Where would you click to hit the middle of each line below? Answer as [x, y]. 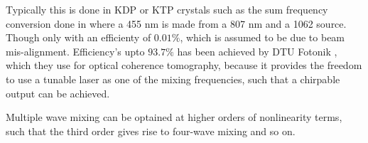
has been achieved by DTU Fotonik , [257, 51]
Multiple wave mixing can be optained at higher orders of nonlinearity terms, [174, 117]
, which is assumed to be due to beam [263, 37]
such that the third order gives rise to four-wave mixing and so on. [151, 131]
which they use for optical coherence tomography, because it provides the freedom [184, 65]
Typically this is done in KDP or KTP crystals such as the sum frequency [167, 9]
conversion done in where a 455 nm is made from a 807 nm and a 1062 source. [176, 23]
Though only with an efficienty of [79, 37]
